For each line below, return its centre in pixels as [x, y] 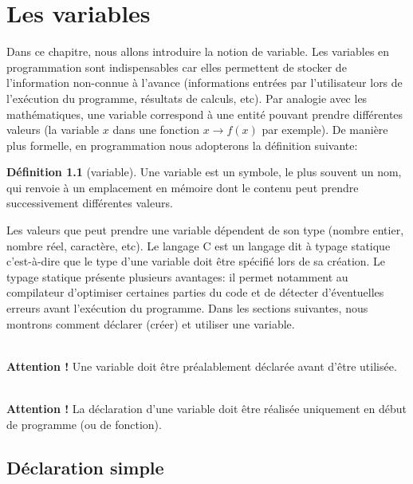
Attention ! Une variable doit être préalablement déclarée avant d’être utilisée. [202, 366]
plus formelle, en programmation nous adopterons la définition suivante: [182, 145]
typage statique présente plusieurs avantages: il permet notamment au [177, 276]
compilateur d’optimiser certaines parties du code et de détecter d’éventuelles [195, 292]
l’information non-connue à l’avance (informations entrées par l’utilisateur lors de [205, 83]
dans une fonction [156, 130]
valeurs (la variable [53, 130]
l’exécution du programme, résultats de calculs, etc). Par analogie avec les [187, 98]
